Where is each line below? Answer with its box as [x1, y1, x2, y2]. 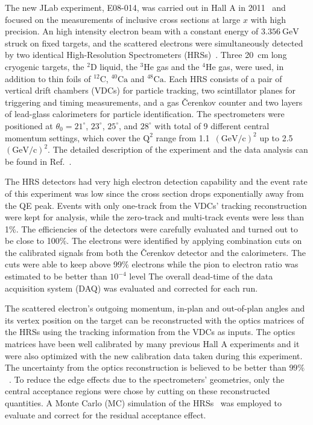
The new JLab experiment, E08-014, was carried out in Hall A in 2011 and [5, 1, 286, 13]
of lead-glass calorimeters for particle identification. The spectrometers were [5, 107, 285, 120]
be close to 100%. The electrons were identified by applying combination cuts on [5, 234, 302, 247]
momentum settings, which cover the [5, 131, 141, 144]
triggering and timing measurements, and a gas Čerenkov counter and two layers [5, 95, 303, 108]
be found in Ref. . [5, 155, 72, 167]
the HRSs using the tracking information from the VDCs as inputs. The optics [5, 325, 296, 338]
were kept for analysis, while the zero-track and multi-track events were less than [5, 211, 304, 223]
